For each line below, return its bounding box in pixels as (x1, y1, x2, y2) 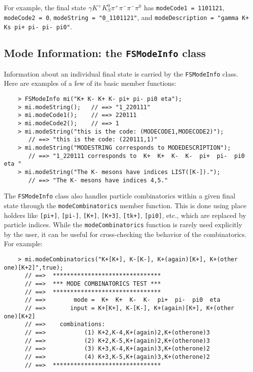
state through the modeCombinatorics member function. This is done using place (4, 200, 247, 210)
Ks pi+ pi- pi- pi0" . (4, 21, 72, 32)
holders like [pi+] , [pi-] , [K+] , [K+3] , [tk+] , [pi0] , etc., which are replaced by (4, 210, 246, 220)
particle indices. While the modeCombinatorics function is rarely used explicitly (4, 219, 242, 230)
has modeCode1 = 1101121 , (144, 2, 225, 12)
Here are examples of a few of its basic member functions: (4, 78, 176, 88)
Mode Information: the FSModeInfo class (4, 45, 206, 60)
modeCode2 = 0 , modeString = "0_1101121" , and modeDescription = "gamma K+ (4, 12, 249, 22)
